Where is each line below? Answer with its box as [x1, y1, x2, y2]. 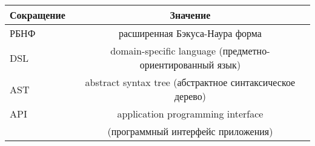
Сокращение [10, 8, 65, 22]
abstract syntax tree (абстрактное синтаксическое [85, 75, 296, 89]
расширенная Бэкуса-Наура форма [118, 26, 262, 40]
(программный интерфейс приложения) [107, 124, 273, 138]
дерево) [174, 89, 206, 103]
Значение [170, 8, 211, 22]
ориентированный [139, 58, 214, 71]
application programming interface [117, 107, 264, 121]
